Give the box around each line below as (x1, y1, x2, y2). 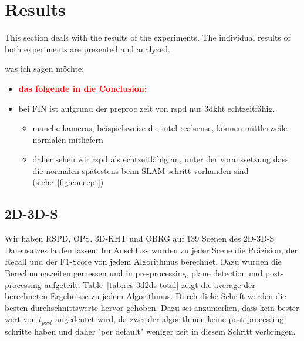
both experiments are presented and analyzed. (5, 42, 170, 55)
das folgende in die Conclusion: (18, 82, 147, 94)
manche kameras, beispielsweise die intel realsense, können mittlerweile (32, 122, 288, 134)
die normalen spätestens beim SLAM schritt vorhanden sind (32, 164, 249, 176)
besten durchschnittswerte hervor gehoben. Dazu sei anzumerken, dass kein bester (5, 301, 299, 313)
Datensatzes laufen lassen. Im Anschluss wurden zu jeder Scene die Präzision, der (5, 243, 298, 256)
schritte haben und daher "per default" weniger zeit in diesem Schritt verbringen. (5, 325, 296, 337)
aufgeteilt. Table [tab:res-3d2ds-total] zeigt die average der (44, 278, 255, 290)
